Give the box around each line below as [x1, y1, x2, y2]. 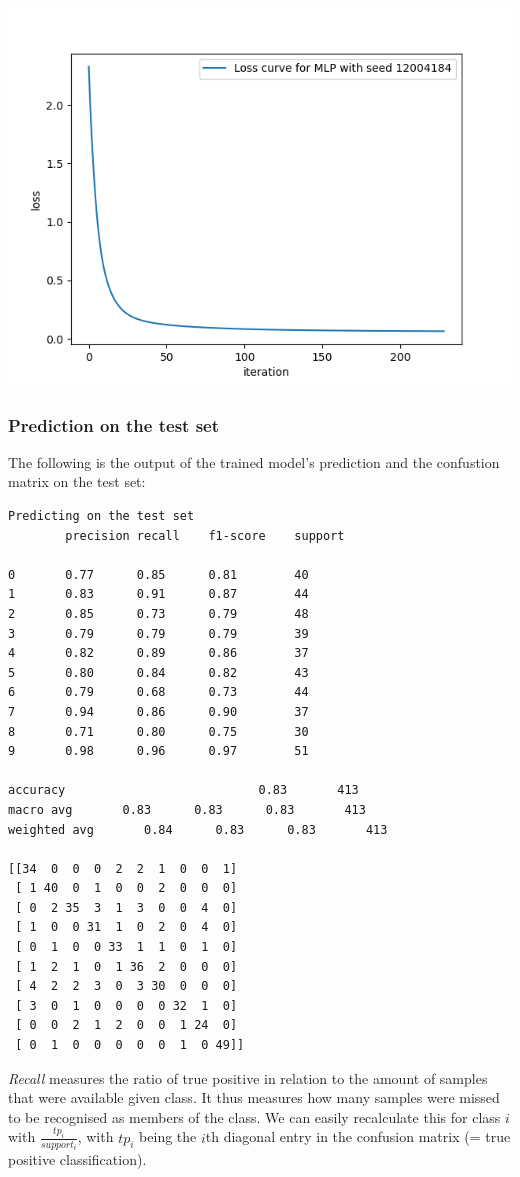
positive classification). [8, 1149, 147, 1170]
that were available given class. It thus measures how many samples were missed [8, 1087, 500, 1108]
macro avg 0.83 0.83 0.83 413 [8, 802, 366, 817]
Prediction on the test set [8, 412, 220, 437]
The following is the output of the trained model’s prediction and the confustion [8, 451, 500, 472]
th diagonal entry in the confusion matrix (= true [205, 1126, 511, 1147]
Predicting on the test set [8, 509, 195, 523]
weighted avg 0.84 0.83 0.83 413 [8, 822, 388, 837]
